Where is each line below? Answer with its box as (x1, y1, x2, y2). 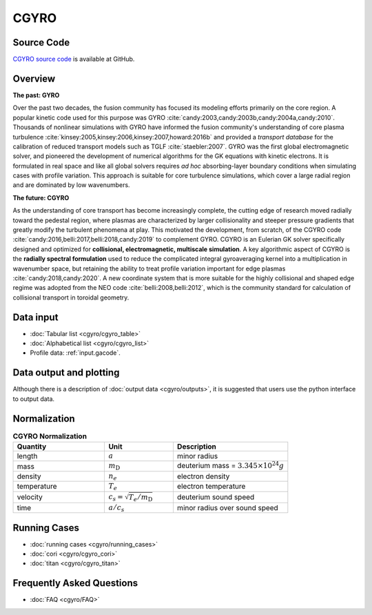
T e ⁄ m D (128, 492, 153, 503)
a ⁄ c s (108, 502, 125, 514)
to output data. (12, 394, 55, 403)
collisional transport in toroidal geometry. (12, 293, 130, 302)
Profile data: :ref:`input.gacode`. (30, 349, 121, 357)
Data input (12, 311, 59, 323)
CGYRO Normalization (12, 431, 87, 441)
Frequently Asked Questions (12, 577, 138, 589)
